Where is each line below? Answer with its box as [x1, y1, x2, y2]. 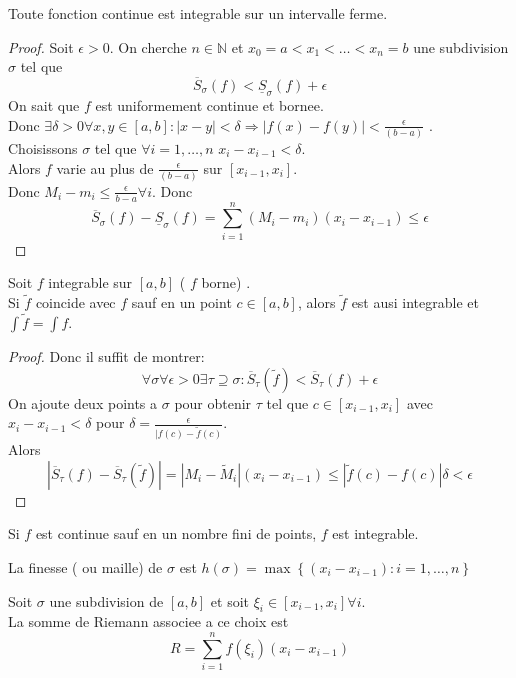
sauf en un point [131, 292, 232, 313]
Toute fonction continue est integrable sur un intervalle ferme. [8, 3, 388, 23]
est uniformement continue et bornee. [95, 95, 324, 116]
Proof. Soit [8, 36, 74, 57]
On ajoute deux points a [8, 392, 158, 413]
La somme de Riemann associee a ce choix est [8, 611, 289, 632]
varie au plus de [56, 157, 154, 178]
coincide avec [35, 292, 116, 313]
